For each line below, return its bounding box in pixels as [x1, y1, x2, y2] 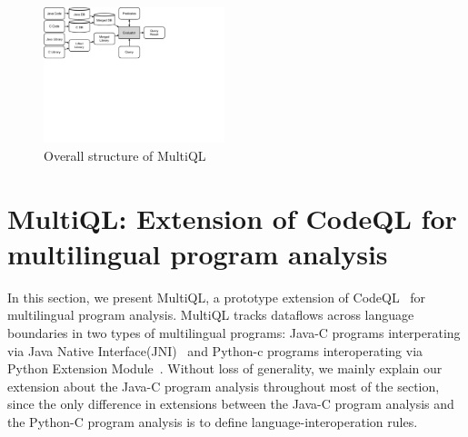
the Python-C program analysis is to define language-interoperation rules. [7, 412, 418, 431]
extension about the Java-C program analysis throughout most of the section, [7, 376, 440, 395]
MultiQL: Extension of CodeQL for [7, 199, 457, 236]
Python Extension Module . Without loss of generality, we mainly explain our [7, 359, 443, 378]
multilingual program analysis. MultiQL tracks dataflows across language [7, 305, 414, 324]
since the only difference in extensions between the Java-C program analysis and [7, 394, 454, 413]
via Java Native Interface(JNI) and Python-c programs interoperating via [7, 341, 423, 360]
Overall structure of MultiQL [44, 145, 206, 164]
